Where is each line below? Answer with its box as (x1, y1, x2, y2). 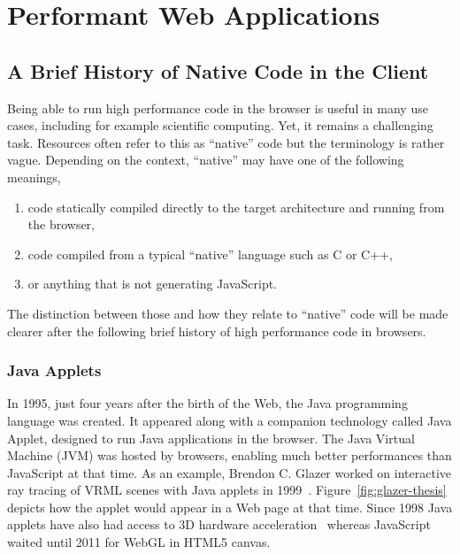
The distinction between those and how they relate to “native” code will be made (7, 304, 448, 322)
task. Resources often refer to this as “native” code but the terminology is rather (7, 133, 445, 151)
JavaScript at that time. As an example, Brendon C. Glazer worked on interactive (7, 463, 452, 481)
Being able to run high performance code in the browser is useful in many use (7, 98, 428, 117)
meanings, (7, 167, 61, 186)
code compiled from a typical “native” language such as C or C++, (27, 244, 393, 263)
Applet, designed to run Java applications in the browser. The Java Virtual (7, 428, 415, 447)
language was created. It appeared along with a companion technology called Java (7, 411, 452, 429)
